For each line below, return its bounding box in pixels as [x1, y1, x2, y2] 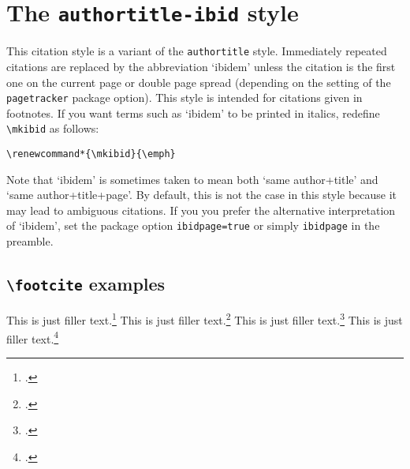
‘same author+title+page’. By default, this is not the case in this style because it [6, 186, 397, 203]
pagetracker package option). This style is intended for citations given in [6, 89, 363, 106]
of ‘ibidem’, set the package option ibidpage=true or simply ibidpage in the [6, 217, 380, 234]
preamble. [6, 233, 54, 250]
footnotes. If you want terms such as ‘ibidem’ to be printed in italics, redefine [6, 104, 380, 121]
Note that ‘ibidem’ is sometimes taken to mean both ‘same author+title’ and [6, 171, 378, 187]
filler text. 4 [6, 328, 59, 347]
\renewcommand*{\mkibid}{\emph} [6, 148, 176, 159]
